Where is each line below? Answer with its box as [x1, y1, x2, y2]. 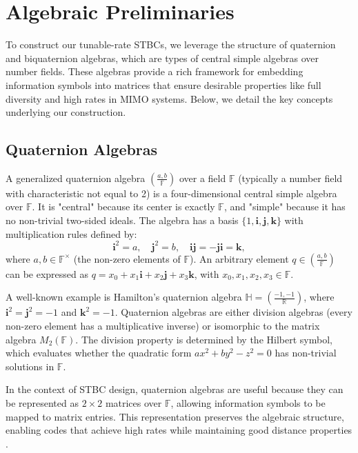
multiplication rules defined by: [6, 226, 137, 241]
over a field [179, 170, 226, 185]
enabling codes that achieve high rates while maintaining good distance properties [6, 423, 352, 437]
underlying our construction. [6, 105, 126, 119]
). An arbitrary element [189, 251, 289, 265]
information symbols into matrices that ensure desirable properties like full [6, 77, 321, 92]
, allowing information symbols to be [170, 395, 326, 410]
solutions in [6, 359, 54, 373]
